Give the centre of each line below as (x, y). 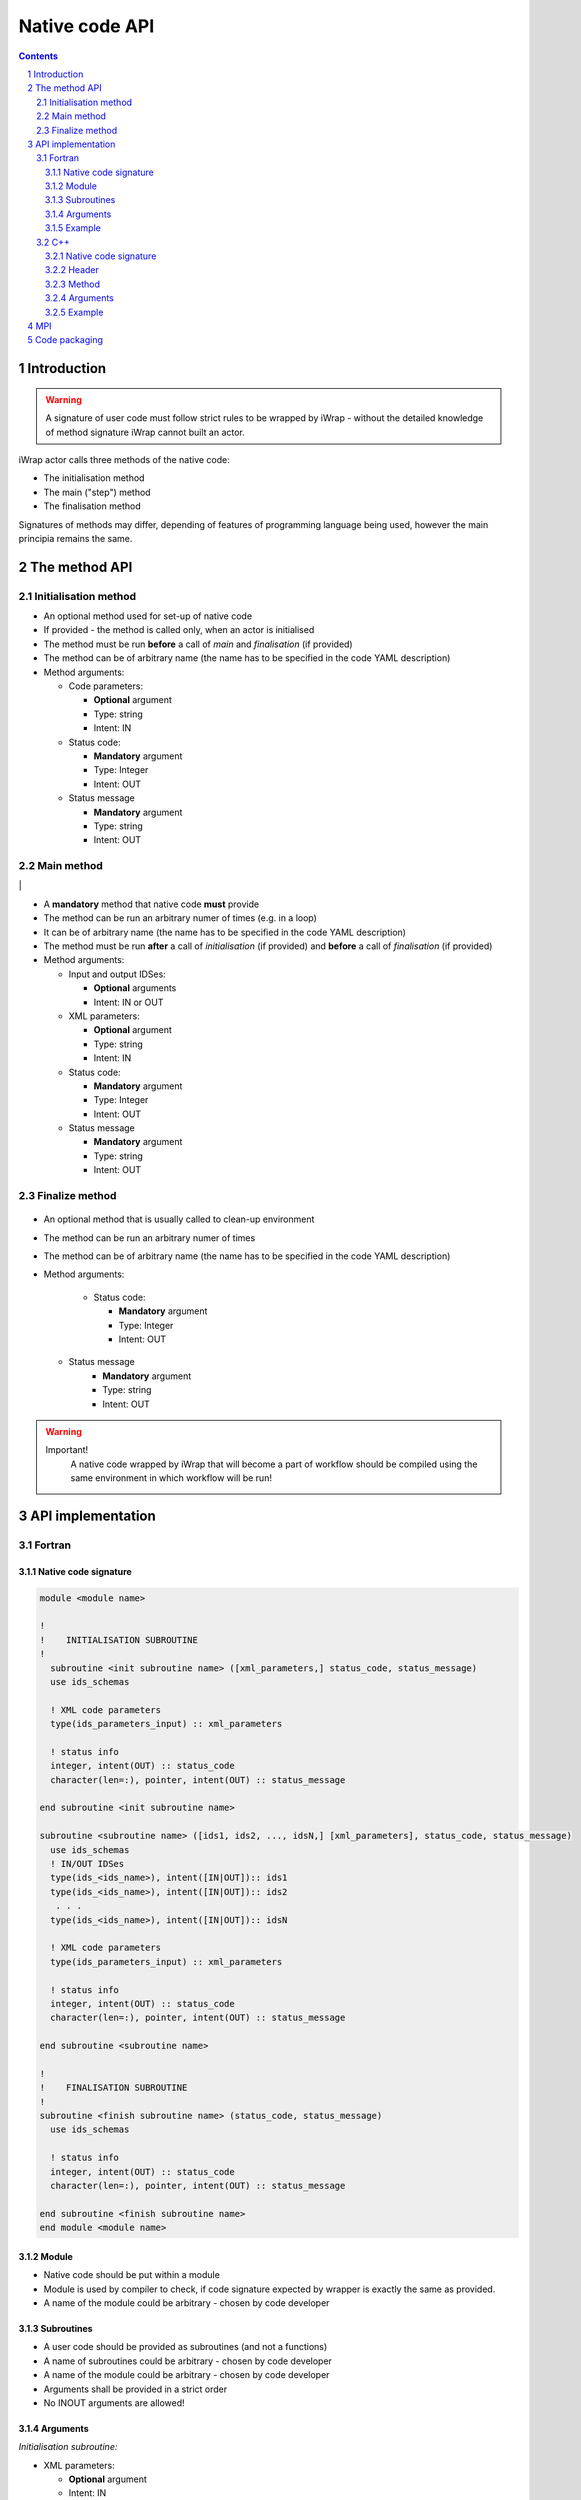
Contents (38, 56)
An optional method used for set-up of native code (148, 616)
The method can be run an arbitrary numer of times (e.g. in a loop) (180, 918)
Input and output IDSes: (117, 974)
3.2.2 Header (72, 270)
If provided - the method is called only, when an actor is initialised (179, 630)
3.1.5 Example (73, 228)
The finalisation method (92, 506)
